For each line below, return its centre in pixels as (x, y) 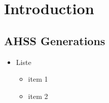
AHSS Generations (55, 40)
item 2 (38, 96)
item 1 (38, 79)
